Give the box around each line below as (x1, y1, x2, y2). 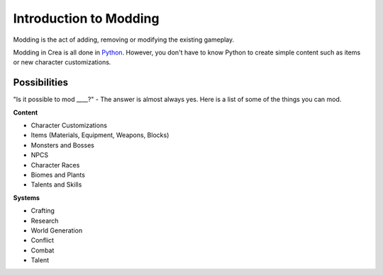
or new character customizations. (13, 58, 111, 66)
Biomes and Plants (30, 170, 85, 179)
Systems (13, 193, 40, 201)
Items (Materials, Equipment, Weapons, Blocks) (30, 131, 170, 139)
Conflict (30, 236, 55, 245)
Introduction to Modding (13, 11, 160, 26)
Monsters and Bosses (30, 141, 95, 149)
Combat (30, 246, 55, 254)
